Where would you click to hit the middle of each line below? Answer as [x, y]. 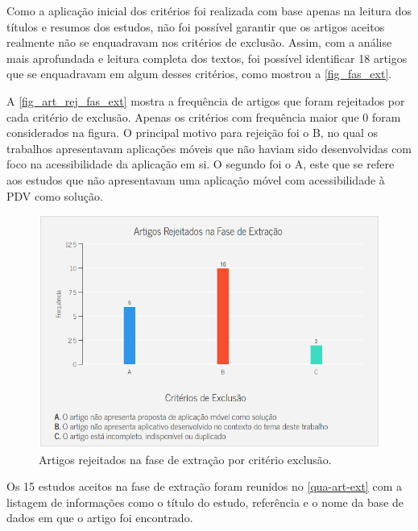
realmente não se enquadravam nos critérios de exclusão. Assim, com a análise [199, 42]
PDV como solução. [55, 195]
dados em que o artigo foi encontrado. [100, 518]
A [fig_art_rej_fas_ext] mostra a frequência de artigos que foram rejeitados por [206, 100]
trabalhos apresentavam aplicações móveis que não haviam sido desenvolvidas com [209, 148]
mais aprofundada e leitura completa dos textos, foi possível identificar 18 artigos [207, 58]
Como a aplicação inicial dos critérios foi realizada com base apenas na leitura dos [209, 10]
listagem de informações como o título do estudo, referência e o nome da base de [205, 502]
